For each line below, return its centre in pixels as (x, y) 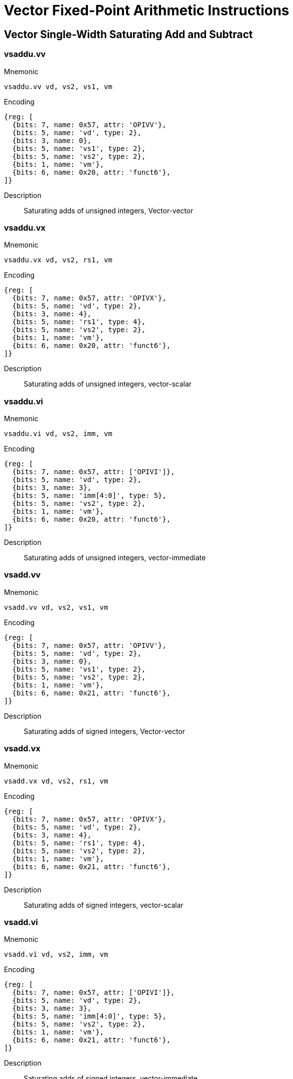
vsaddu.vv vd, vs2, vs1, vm (58, 86)
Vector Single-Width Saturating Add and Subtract (128, 34)
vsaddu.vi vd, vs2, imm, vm (58, 434)
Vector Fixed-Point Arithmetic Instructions (147, 10)
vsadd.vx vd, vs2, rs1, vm (56, 781)
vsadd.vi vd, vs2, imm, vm (56, 955)
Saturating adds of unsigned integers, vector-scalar (108, 384)
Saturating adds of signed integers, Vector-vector (105, 731)
